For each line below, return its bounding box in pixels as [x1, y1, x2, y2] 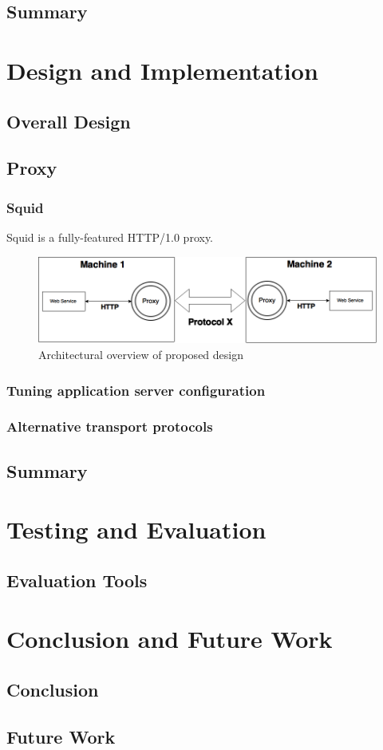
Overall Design [6, 109, 131, 133]
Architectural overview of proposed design [38, 346, 243, 363]
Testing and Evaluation [6, 513, 267, 546]
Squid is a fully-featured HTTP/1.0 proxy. [6, 228, 214, 245]
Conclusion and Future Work [6, 622, 333, 655]
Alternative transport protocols [6, 416, 213, 436]
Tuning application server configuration [6, 380, 266, 400]
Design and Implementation [6, 53, 318, 86]
